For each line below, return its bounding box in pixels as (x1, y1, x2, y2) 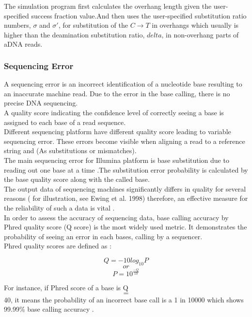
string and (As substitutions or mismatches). (4, 145, 137, 156)
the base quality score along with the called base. (4, 174, 150, 184)
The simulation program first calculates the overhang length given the (4, 1, 212, 11)
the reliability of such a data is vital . (4, 202, 115, 212)
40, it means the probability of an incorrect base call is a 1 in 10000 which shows (4, 294, 244, 304)
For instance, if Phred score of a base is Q (4, 282, 128, 293)
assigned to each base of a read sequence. (4, 117, 126, 127)
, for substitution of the (58, 20, 128, 30)
